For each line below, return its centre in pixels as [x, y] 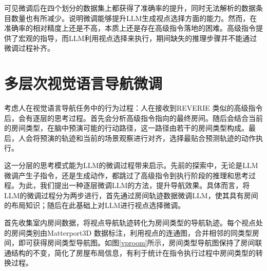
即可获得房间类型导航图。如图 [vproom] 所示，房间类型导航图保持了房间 [137, 243]
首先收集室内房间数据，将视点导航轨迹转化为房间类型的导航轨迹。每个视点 [130, 223]
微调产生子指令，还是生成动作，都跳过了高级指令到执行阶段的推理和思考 [126, 175]
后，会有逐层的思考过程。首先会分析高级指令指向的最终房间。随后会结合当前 [133, 118]
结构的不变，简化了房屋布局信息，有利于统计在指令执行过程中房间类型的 [133, 252]
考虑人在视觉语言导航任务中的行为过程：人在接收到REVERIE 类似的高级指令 [133, 108]
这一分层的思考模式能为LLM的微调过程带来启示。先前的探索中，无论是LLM [131, 165]
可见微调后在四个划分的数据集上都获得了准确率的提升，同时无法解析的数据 [130, 8]
